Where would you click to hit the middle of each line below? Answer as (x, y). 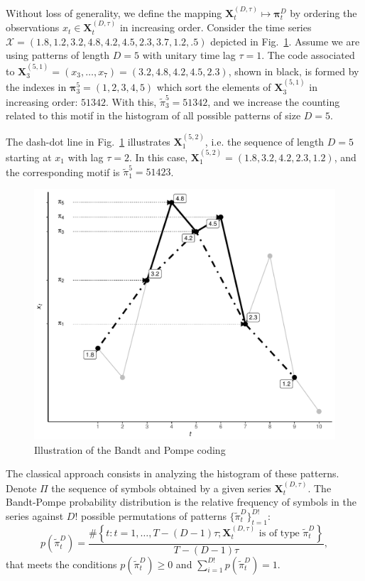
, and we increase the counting (274, 101)
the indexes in (36, 87)
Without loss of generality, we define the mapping (114, 12)
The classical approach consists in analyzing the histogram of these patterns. (173, 473)
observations (33, 27)
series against (35, 515)
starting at (29, 157)
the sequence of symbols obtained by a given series (161, 488)
